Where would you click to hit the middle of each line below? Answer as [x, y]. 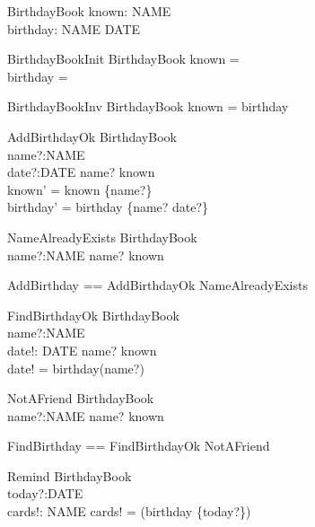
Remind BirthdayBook [70, 475]
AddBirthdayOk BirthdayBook [92, 136]
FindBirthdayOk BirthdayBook [93, 315]
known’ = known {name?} [80, 189]
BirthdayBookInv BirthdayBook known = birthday [148, 106]
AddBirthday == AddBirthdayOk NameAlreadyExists [157, 285]
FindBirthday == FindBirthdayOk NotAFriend [139, 446]
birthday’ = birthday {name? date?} [108, 207]
